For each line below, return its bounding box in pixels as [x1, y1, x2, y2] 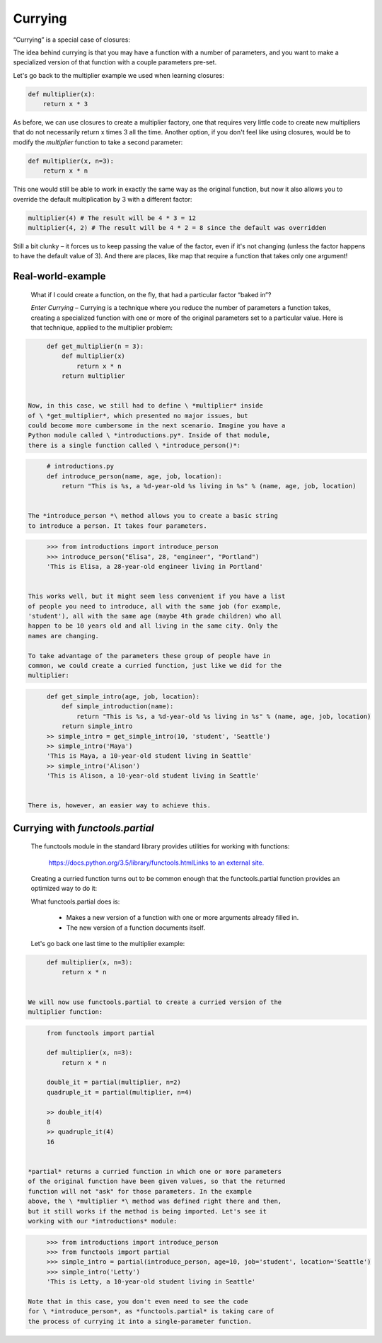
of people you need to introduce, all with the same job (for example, [28, 602, 282, 610]
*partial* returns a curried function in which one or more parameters [28, 1168, 282, 1175]
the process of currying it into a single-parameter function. [28, 1317, 253, 1325]
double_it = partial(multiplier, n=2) [46, 1078, 182, 1086]
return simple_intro [61, 722, 133, 730]
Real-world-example [13, 270, 106, 282]
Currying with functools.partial [13, 822, 154, 834]
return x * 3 [42, 100, 88, 108]
